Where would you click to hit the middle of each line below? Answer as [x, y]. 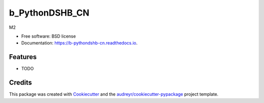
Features [23, 57]
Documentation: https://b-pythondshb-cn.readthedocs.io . [79, 43]
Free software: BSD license [48, 36]
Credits [21, 83]
